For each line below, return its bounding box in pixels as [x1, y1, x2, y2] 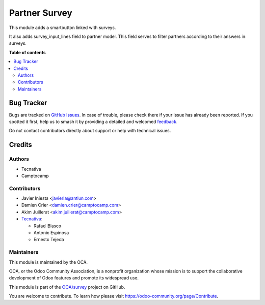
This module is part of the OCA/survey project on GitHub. [9, 284, 125, 290]
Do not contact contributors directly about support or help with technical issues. [9, 128, 171, 134]
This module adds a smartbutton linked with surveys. [9, 25, 116, 30]
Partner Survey [9, 7, 73, 18]
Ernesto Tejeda [33, 237, 64, 243]
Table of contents [9, 49, 46, 55]
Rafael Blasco [33, 223, 61, 229]
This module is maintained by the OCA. [9, 259, 88, 265]
